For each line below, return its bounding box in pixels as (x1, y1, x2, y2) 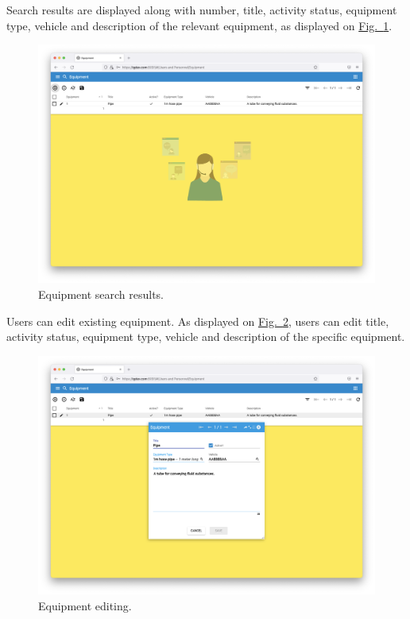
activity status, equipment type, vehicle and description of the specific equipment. (6, 328, 405, 345)
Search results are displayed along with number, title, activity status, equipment (6, 2, 397, 17)
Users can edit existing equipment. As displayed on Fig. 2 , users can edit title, (6, 312, 389, 329)
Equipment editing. (38, 597, 132, 613)
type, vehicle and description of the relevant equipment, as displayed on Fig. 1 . (6, 17, 393, 33)
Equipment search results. (38, 285, 164, 302)
